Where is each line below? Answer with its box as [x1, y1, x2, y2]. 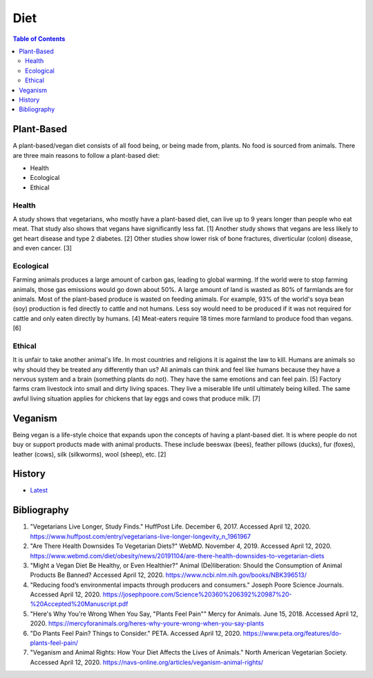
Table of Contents [12, 35, 66, 43]
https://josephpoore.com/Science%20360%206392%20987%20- [102, 590, 293, 598]
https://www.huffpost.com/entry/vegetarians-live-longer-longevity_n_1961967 [30, 532, 251, 540]
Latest [30, 486, 48, 495]
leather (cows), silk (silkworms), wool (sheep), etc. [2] [12, 450, 166, 458]
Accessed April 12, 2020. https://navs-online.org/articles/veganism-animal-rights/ [30, 658, 264, 666]
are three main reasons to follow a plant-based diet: [12, 151, 160, 159]
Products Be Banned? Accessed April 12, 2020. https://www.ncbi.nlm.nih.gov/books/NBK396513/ [30, 571, 307, 579]
